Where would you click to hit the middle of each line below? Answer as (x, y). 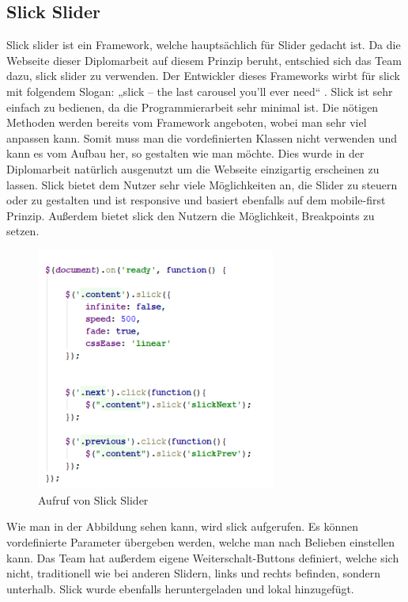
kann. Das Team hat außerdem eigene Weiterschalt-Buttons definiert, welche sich (203, 557)
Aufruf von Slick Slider (93, 499)
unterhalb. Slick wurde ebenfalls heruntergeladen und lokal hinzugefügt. (180, 588)
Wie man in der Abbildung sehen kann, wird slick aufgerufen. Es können (183, 526)
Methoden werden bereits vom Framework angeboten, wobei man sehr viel (187, 122)
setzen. (23, 231)
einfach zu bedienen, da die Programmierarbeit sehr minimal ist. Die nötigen (193, 107)
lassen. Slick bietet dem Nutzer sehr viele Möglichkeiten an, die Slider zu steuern (202, 184)
